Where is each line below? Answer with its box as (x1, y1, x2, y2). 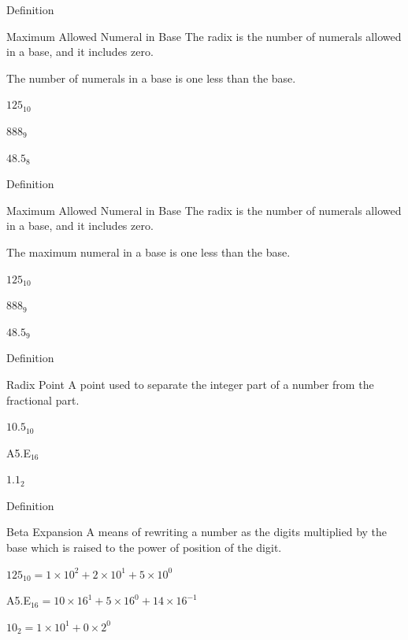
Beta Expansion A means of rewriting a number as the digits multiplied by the (6, 523, 388, 540)
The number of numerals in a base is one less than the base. (6, 69, 296, 86)
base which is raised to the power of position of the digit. (6, 539, 282, 556)
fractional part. (6, 391, 80, 408)
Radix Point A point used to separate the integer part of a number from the (6, 375, 374, 392)
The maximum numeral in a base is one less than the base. (6, 243, 291, 260)
